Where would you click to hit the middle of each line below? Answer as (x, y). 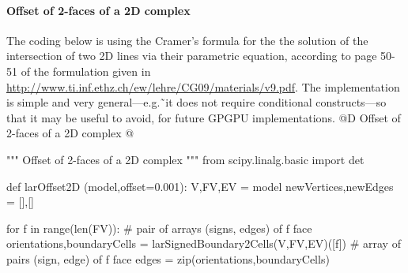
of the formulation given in (86, 71)
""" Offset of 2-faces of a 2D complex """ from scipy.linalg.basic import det (185, 159)
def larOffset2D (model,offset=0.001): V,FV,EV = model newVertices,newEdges (200, 186)
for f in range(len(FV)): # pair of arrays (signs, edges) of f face (159, 228)
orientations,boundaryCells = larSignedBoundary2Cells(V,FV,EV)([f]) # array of (204, 243)
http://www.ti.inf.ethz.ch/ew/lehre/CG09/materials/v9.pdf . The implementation (203, 86)
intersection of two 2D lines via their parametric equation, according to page (192, 56)
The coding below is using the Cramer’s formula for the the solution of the (187, 40)
